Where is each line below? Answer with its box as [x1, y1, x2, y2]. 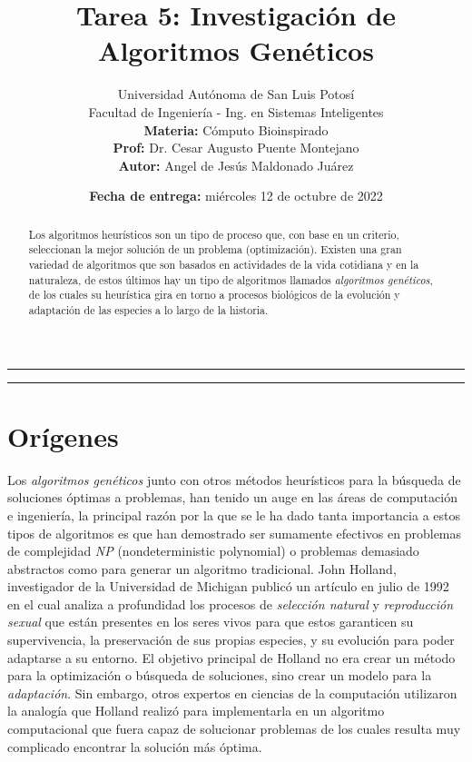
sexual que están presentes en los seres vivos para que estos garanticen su [7, 612, 414, 631]
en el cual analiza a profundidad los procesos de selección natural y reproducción [7, 594, 454, 613]
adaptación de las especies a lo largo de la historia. [28, 302, 269, 317]
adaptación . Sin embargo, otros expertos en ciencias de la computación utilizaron [7, 683, 457, 702]
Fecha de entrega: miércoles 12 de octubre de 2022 [89, 186, 383, 205]
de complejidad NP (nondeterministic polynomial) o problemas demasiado [7, 541, 419, 560]
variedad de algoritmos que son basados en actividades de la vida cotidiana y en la [28, 256, 419, 272]
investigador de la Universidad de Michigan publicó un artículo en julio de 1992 [7, 577, 449, 596]
